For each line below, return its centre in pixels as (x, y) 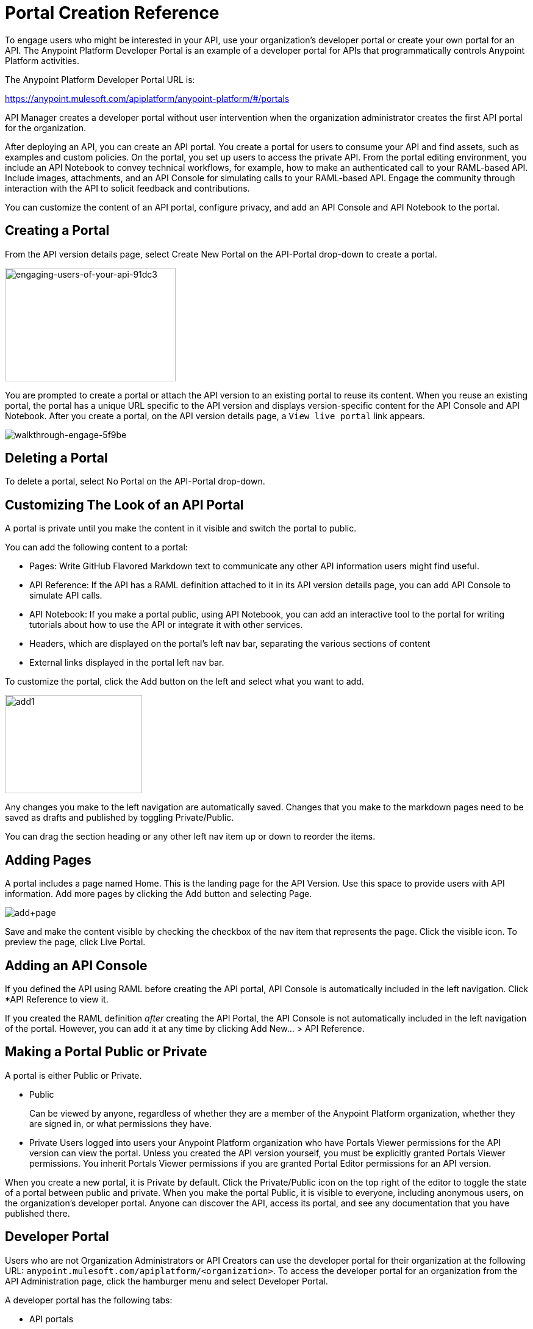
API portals (52, 1319)
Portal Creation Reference (112, 13)
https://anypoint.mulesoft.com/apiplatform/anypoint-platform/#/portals (147, 98)
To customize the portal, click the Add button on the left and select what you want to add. (184, 682)
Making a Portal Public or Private (106, 1052)
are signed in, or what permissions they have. (120, 1123)
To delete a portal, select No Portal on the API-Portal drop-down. (135, 481)
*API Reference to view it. (57, 999)
